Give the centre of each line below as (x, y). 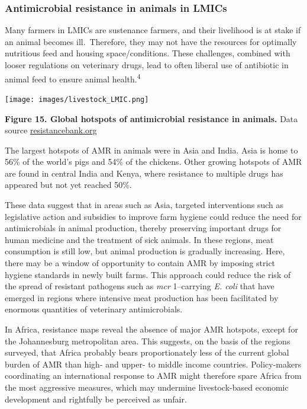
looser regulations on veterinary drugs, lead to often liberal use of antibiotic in (147, 65)
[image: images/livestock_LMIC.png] (77, 99)
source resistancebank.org (51, 130)
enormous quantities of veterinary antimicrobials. (94, 309)
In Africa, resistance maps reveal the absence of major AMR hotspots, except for (151, 329)
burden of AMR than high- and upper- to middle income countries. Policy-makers (153, 364)
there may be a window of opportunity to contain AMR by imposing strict (140, 263)
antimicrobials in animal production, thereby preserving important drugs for (143, 228)
